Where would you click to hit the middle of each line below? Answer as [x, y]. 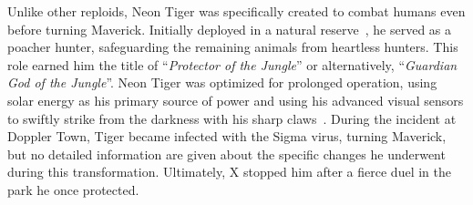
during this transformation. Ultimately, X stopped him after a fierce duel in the [229, 172]
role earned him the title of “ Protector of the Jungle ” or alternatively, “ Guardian [232, 64]
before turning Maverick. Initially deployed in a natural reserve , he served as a [230, 29]
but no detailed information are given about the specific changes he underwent [226, 154]
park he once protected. [73, 189]
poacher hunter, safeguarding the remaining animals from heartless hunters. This [233, 47]
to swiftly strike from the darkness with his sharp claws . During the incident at [232, 118]
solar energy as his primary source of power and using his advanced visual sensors [236, 100]
